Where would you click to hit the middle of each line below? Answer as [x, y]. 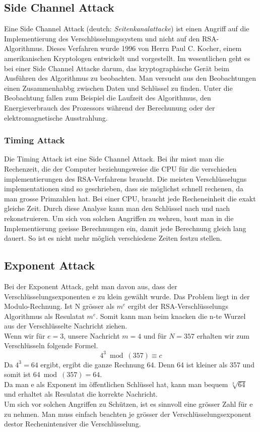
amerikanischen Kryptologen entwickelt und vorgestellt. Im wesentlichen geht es [127, 58]
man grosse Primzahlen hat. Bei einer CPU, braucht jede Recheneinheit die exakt [130, 198]
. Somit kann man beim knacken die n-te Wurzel [171, 316]
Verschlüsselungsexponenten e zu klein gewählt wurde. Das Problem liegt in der [127, 296]
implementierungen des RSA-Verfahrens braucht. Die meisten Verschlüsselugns [125, 178]
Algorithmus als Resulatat [44, 316]
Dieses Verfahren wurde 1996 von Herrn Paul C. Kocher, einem [144, 48]
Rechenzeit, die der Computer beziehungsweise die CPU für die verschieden [120, 168]
